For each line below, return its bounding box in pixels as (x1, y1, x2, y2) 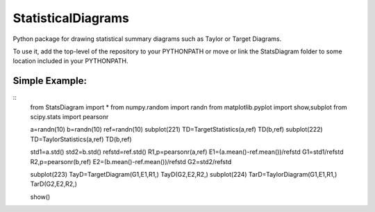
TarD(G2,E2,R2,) (30, 180, 78, 188)
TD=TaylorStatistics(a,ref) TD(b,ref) (30, 135, 132, 143)
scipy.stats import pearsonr (30, 113, 109, 121)
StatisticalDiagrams (12, 10, 130, 26)
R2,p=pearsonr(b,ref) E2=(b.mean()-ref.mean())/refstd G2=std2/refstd (30, 157, 232, 166)
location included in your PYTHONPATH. (12, 57, 128, 65)
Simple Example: (12, 75, 87, 87)
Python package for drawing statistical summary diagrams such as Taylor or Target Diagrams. (12, 35, 282, 43)
